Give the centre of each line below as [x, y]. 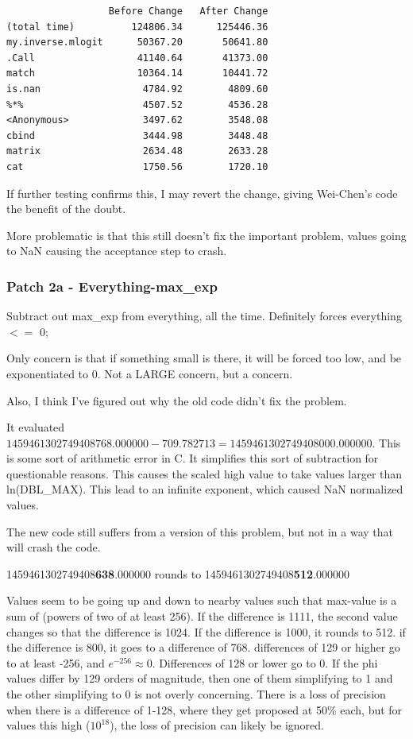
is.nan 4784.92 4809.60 [137, 89]
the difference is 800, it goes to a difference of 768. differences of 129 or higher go [203, 647]
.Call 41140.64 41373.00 [137, 58]
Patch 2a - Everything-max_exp [112, 286]
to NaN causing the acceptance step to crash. [117, 251]
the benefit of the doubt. [66, 209]
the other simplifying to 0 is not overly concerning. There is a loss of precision [196, 694]
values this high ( [48, 725]
